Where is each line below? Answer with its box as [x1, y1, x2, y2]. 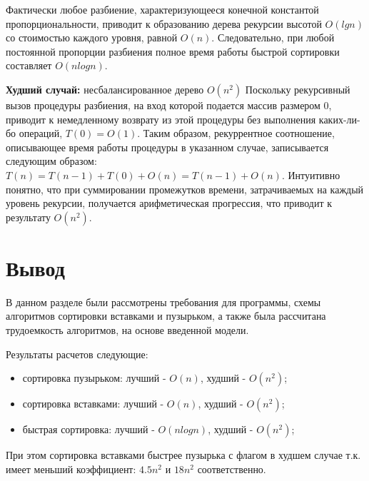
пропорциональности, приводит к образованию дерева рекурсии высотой [6, 16, 322, 31]
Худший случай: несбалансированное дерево [6, 81, 204, 96]
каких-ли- [318, 111, 360, 126]
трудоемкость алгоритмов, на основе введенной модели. [6, 323, 249, 338]
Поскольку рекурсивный [245, 81, 350, 96]
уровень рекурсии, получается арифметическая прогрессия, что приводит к [6, 196, 333, 211]
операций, [19, 126, 63, 141]
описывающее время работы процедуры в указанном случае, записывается [6, 139, 329, 154]
